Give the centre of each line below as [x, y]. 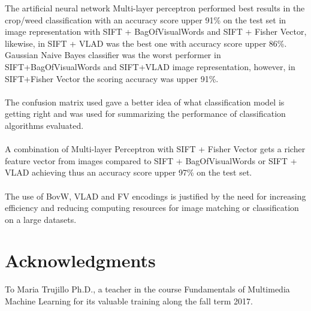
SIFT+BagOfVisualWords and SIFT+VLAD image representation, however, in [150, 66]
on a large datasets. [41, 219]
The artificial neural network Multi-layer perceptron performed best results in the [155, 8]
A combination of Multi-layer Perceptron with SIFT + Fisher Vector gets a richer [155, 149]
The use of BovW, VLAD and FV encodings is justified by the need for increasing [155, 196]
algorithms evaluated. [44, 125]
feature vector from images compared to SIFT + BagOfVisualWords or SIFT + [151, 160]
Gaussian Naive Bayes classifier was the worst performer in [113, 55]
